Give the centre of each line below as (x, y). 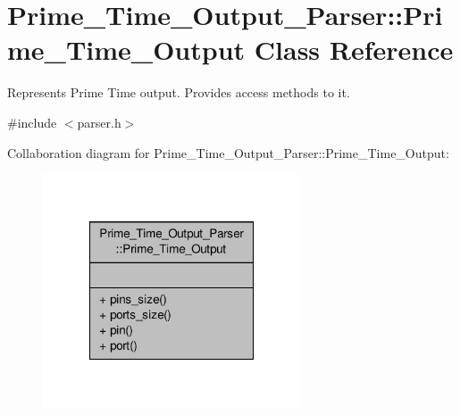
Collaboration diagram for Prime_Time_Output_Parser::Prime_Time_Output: (228, 152)
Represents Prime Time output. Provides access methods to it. (179, 92)
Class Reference (354, 50)
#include (32, 122)
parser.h (99, 122)
